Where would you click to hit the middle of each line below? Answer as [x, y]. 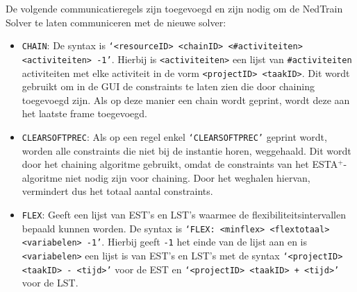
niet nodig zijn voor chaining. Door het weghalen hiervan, [188, 177]
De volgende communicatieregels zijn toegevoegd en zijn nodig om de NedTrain [174, 8]
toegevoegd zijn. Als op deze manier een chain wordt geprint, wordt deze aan [186, 100]
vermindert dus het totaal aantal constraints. [117, 191]
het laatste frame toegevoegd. [84, 113]
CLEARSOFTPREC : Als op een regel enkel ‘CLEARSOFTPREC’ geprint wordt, [174, 136]
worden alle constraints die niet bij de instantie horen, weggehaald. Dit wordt [186, 150]
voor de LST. [50, 283]
